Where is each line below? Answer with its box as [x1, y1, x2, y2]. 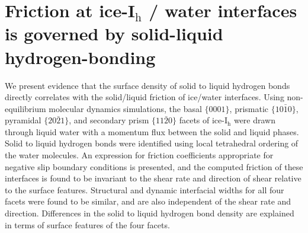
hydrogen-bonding [5, 44, 156, 69]
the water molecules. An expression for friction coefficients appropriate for [5, 149, 274, 161]
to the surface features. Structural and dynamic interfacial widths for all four [5, 183, 284, 196]
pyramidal [5, 114, 41, 126]
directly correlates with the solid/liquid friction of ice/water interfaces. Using [5, 91, 284, 103]
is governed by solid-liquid [5, 21, 223, 46]
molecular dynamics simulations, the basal [49, 102, 202, 114]
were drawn [233, 114, 275, 126]
